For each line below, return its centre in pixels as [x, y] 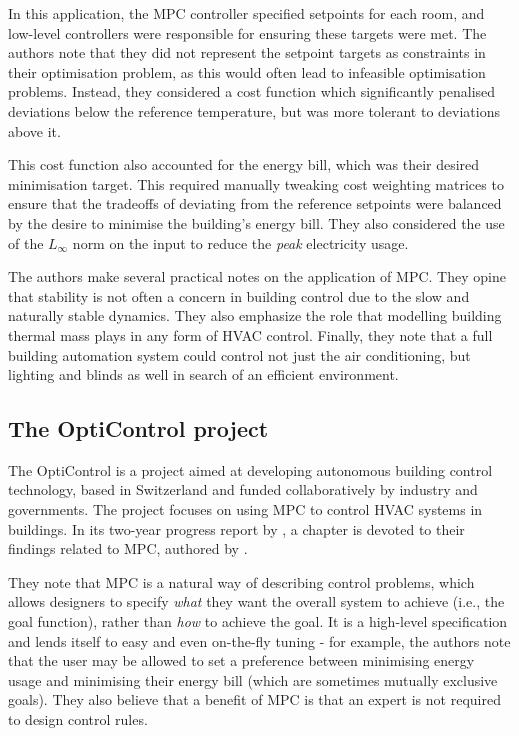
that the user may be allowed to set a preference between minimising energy [241, 660]
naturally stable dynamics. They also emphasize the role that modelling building [255, 315]
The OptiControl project [138, 428]
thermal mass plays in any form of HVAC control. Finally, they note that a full [250, 334]
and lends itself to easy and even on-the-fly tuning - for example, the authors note [259, 640]
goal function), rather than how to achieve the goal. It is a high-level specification [258, 621]
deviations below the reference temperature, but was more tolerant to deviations [254, 110]
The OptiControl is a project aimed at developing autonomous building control [250, 469]
